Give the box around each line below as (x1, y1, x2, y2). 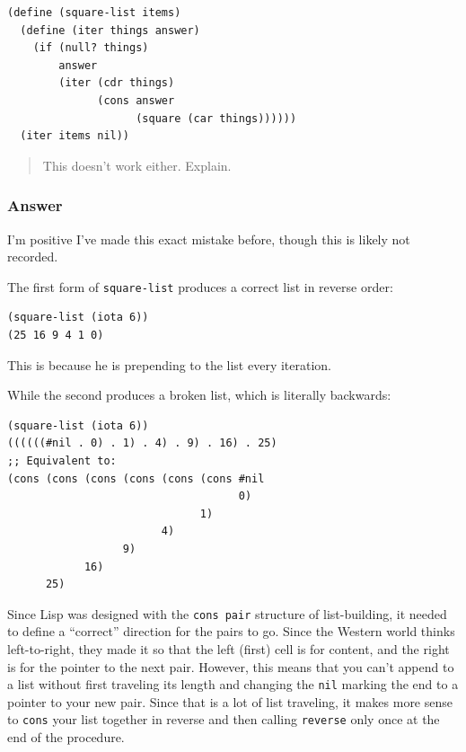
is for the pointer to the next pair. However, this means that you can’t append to (7, 657, 454, 676)
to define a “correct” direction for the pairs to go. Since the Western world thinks (7, 622, 455, 641)
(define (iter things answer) (20, 23, 200, 37)
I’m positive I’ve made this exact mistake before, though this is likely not (7, 229, 410, 248)
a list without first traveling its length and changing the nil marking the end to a (7, 675, 459, 694)
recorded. (7, 247, 58, 266)
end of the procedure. (7, 728, 125, 747)
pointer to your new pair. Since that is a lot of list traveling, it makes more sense (7, 692, 453, 711)
